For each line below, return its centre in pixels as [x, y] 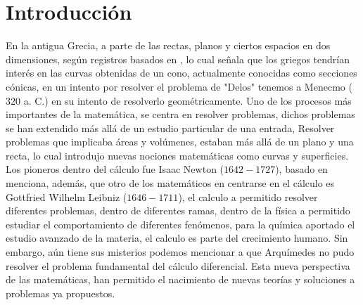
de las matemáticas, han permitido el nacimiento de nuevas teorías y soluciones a [180, 279]
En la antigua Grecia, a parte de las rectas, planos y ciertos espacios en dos [168, 45]
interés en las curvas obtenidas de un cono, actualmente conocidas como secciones [181, 73]
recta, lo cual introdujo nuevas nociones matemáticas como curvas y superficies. [177, 155]
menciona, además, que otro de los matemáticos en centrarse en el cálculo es [170, 183]
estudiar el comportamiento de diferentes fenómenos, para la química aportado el [180, 224]
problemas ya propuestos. [60, 293]
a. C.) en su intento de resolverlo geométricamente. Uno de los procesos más [187, 100]
